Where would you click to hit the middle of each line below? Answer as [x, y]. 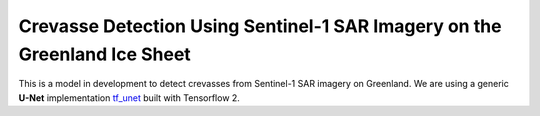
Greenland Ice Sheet [105, 54]
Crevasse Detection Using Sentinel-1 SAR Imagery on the [260, 26]
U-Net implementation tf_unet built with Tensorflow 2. [129, 97]
